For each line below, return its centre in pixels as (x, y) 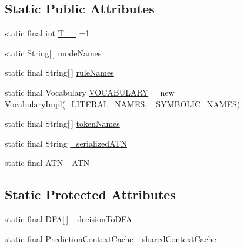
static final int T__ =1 (47, 33)
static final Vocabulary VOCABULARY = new (90, 92)
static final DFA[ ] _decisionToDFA (68, 219)
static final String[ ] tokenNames (62, 123)
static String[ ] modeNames (53, 52)
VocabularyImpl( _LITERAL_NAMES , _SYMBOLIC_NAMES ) (123, 103)
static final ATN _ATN (47, 163)
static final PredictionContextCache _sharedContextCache (111, 238)
